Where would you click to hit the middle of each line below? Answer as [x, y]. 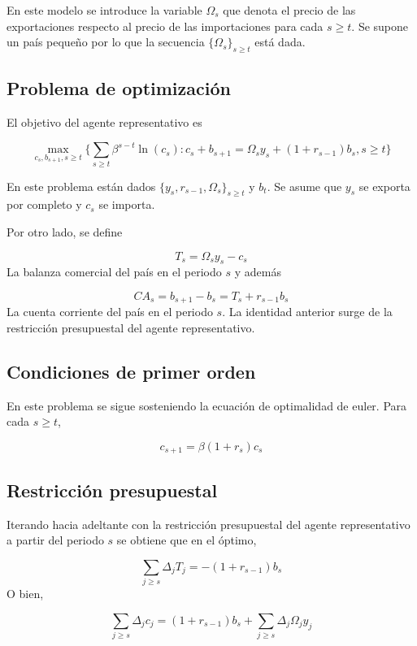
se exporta [384, 186]
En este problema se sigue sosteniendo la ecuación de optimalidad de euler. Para [207, 405]
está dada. [280, 42]
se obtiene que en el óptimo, [187, 540]
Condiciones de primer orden [131, 372]
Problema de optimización [119, 88]
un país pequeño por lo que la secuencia [106, 42]
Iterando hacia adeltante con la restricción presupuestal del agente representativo [208, 524]
